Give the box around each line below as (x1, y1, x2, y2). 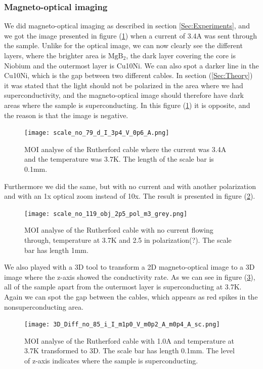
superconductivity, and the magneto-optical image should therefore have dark (4, 90, 244, 100)
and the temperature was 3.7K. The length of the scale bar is (24, 154, 214, 164)
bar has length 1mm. (24, 244, 89, 255)
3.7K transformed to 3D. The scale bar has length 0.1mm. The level (24, 345, 235, 356)
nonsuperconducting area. (4, 301, 83, 312)
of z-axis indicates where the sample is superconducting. (24, 355, 198, 366)
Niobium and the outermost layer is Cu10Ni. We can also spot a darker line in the (4, 60, 259, 70)
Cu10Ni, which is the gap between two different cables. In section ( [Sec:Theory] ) (4, 70, 253, 81)
